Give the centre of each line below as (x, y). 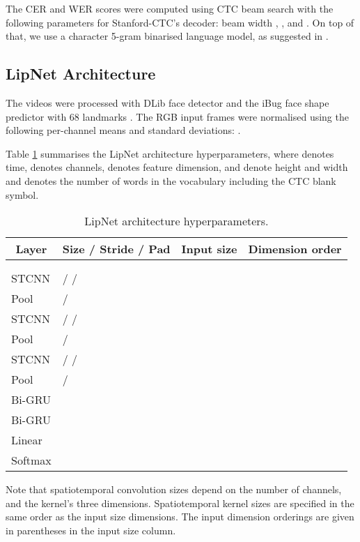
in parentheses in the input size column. (91, 530)
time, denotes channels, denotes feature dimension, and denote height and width (177, 167)
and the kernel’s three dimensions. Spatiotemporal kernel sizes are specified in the (180, 503)
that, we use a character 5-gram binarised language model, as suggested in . (167, 36)
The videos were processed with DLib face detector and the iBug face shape (167, 102)
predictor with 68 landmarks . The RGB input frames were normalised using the (177, 116)
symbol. (22, 194)
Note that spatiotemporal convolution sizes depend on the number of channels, (174, 489)
